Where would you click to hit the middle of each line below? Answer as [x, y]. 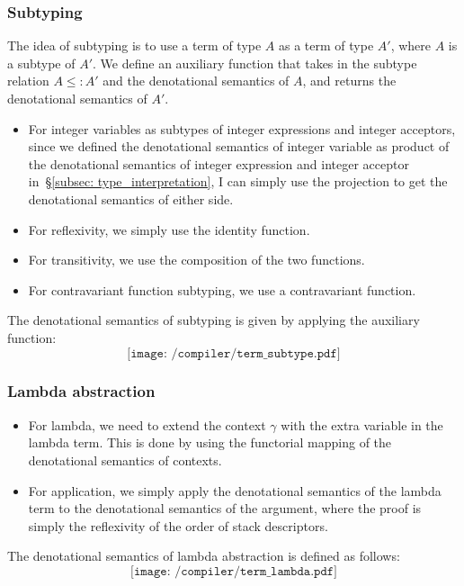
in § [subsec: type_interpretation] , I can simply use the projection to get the [238, 181]
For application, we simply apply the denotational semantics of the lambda [235, 490]
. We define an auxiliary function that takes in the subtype [255, 63]
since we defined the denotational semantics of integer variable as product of [239, 146]
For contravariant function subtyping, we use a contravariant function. [222, 289]
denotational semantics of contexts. [125, 460]
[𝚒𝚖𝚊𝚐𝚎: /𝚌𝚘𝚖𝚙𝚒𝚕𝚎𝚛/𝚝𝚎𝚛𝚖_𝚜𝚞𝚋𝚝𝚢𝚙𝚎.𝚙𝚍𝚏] [234, 353]
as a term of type [326, 45]
